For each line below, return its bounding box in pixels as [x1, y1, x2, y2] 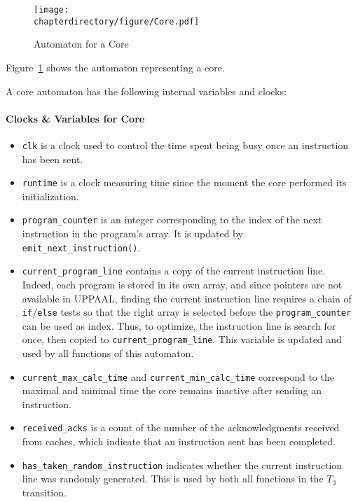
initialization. [22, 188, 79, 203]
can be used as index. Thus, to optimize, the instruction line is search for [22, 318, 336, 333]
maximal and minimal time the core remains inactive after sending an [22, 383, 322, 398]
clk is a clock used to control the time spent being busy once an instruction [22, 137, 349, 152]
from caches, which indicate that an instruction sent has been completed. [22, 434, 336, 449]
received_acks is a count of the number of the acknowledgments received [22, 420, 340, 435]
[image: [34, 5, 69, 15]
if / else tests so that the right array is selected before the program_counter [22, 305, 352, 319]
